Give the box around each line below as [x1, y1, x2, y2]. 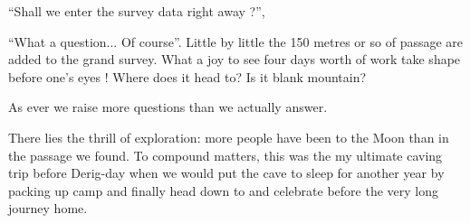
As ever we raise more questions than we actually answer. [8, 98, 328, 116]
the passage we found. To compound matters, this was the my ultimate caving [8, 145, 443, 164]
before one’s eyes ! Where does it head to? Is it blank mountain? [8, 67, 367, 86]
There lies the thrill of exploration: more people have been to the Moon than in [8, 127, 449, 146]
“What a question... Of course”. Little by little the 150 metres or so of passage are [8, 32, 464, 51]
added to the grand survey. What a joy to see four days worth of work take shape [8, 50, 461, 69]
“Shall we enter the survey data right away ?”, [8, 2, 265, 20]
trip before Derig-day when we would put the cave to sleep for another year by [8, 163, 445, 182]
